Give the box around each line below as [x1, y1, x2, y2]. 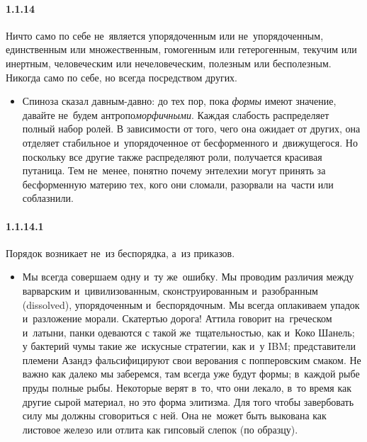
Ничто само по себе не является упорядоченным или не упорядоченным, [6, 28, 324, 42]
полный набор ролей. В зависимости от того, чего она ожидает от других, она [22, 121, 361, 136]
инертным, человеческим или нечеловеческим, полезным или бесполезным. [6, 55, 332, 70]
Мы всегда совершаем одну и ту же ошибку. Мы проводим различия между [22, 269, 354, 284]
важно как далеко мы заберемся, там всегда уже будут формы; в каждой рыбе [22, 366, 360, 381]
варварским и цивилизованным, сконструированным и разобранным [22, 283, 318, 297]
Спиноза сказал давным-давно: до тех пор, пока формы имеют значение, [22, 93, 337, 108]
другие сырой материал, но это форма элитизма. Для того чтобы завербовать [22, 394, 354, 409]
